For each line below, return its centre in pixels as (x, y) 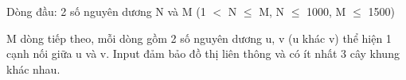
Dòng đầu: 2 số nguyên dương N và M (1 (106, 11)
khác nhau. (33, 69)
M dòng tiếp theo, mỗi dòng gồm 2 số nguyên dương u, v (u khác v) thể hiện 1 (199, 38)
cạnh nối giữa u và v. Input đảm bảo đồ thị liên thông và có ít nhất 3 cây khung (203, 53)
